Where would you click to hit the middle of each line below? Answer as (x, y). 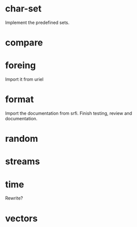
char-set (23, 9)
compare (24, 43)
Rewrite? (14, 198)
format (19, 100)
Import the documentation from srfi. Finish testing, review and (69, 113)
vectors (21, 218)
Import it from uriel (24, 79)
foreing (20, 66)
